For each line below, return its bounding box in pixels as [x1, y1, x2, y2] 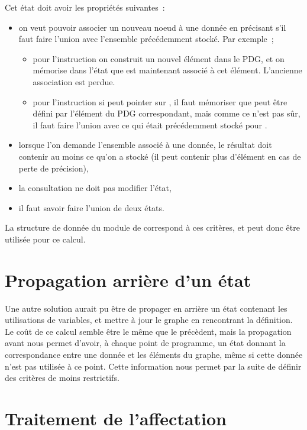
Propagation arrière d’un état [5, 267, 251, 292]
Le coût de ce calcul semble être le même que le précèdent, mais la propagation [5, 325, 292, 337]
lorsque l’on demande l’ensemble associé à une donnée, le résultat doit [18, 138, 272, 151]
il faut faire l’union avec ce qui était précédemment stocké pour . [33, 118, 267, 131]
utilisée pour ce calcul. [5, 232, 86, 245]
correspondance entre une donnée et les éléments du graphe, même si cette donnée [5, 348, 303, 360]
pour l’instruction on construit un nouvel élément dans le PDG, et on [33, 52, 285, 64]
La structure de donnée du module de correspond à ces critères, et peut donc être [5, 221, 300, 234]
